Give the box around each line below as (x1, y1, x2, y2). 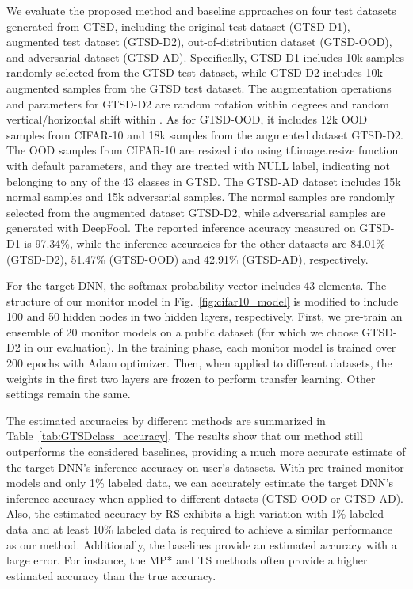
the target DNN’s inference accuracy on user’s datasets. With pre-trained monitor (6, 458, 404, 475)
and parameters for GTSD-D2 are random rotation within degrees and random (6, 95, 389, 112)
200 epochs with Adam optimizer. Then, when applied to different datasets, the (6, 355, 392, 371)
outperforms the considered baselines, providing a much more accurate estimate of (6, 443, 406, 460)
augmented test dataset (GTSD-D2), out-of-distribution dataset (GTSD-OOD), (6, 33, 392, 50)
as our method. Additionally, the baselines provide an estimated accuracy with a (6, 536, 397, 553)
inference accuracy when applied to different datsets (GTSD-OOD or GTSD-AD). (6, 489, 404, 506)
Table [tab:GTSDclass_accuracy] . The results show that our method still (6, 427, 363, 444)
